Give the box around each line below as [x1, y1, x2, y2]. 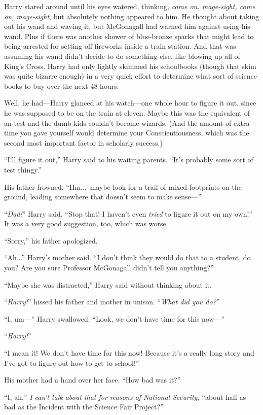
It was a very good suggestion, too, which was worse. [4, 218, 168, 229]
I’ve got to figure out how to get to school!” [4, 357, 139, 368]
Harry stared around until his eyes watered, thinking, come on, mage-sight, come [4, 1, 255, 11]
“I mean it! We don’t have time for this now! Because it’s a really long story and [4, 348, 254, 358]
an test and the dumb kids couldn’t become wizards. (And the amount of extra [4, 117, 250, 128]
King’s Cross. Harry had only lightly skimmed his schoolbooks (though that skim [4, 60, 256, 71]
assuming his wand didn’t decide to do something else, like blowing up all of [4, 50, 240, 61]
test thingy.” [4, 164, 42, 175]
